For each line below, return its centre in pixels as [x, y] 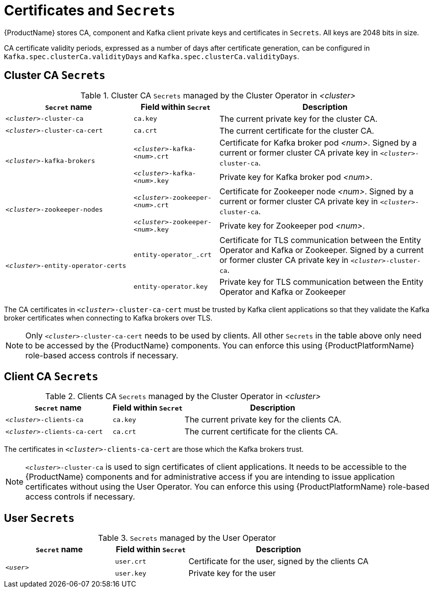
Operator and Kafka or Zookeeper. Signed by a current [322, 250]
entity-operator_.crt [173, 255]
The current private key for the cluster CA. [298, 119]
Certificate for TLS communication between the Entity [320, 240]
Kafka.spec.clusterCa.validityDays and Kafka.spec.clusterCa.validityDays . [152, 56]
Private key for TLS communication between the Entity [321, 282]
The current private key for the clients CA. [263, 420]
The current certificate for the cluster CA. [297, 130]
